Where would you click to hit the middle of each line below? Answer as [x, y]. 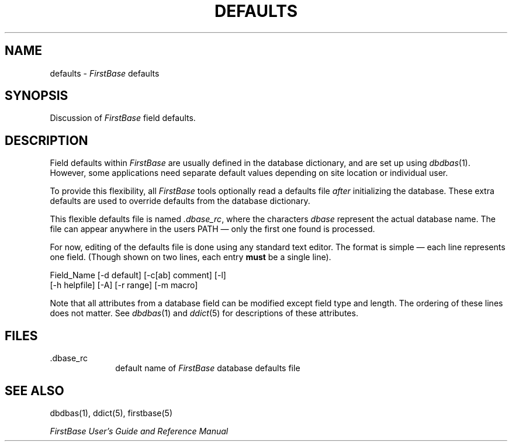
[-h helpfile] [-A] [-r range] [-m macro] [124, 285]
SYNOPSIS [37, 96]
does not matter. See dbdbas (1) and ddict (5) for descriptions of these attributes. [204, 313]
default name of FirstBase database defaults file [208, 368]
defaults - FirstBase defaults [105, 73]
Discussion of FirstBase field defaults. [123, 118]
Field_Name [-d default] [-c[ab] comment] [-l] [138, 275]
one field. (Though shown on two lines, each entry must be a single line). [191, 257]
